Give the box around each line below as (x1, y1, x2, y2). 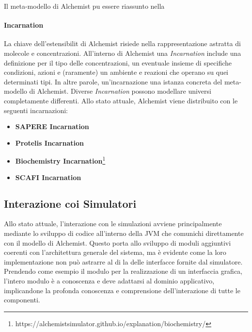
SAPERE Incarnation (15, 121, 89, 132)
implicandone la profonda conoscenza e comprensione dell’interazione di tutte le (4, 285, 240, 295)
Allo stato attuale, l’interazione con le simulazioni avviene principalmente (4, 218, 222, 229)
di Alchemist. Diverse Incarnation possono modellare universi (29, 86, 211, 96)
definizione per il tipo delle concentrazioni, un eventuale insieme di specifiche (4, 57, 232, 67)
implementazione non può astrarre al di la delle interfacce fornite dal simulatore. (4, 256, 243, 266)
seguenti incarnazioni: (4, 105, 68, 115)
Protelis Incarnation (15, 137, 84, 148)
